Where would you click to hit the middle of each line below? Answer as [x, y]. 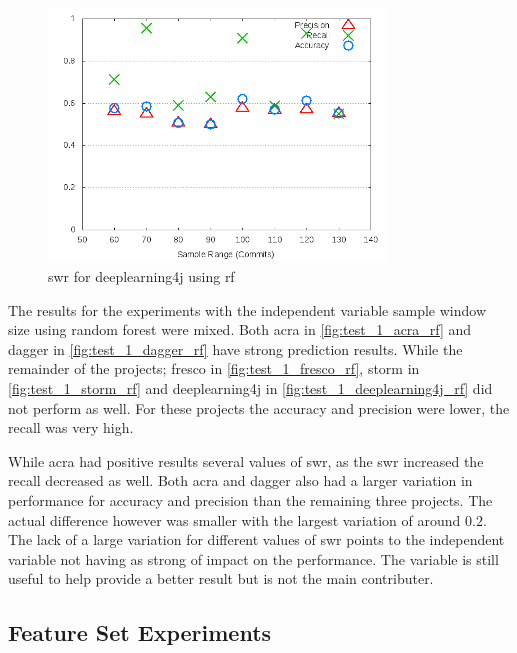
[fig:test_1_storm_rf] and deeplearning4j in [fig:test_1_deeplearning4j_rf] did [250, 387]
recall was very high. [71, 427]
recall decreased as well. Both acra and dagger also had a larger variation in [240, 480]
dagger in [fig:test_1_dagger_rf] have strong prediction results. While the [235, 348]
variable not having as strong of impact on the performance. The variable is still [253, 558]
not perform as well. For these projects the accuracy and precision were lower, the [259, 407]
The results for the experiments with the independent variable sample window [247, 309]
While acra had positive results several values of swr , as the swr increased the [246, 460]
